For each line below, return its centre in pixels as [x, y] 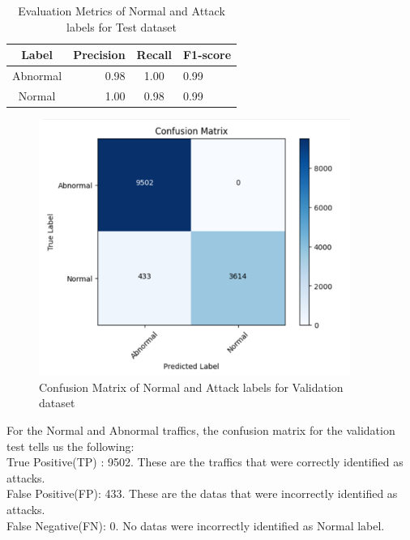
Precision [99, 55]
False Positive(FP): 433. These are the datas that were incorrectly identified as [202, 493]
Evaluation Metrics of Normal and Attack [122, 11]
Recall [154, 55]
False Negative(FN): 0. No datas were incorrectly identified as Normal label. [196, 525]
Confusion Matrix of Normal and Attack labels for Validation [191, 387]
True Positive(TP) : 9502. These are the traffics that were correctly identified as [205, 462]
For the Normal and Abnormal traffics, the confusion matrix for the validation [201, 430]
